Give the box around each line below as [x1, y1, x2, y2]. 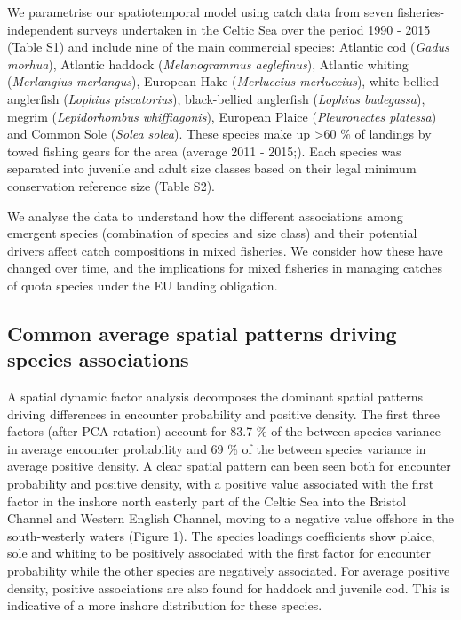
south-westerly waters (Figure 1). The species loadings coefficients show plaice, [7, 526, 435, 544]
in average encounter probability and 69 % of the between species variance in [7, 439, 426, 457]
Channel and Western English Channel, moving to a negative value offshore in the [7, 509, 454, 528]
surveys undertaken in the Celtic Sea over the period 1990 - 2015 [77, 20, 431, 38]
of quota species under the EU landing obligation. [7, 275, 278, 294]
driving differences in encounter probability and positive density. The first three [7, 404, 441, 423]
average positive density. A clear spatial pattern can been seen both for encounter [7, 457, 451, 475]
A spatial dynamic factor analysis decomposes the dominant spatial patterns [7, 387, 424, 406]
